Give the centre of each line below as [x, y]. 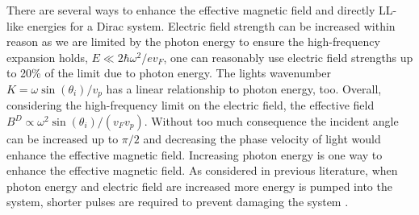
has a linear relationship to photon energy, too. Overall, [244, 88]
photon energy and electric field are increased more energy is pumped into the [199, 186]
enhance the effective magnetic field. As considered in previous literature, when [202, 170]
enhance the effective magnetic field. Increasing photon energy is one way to [195, 154]
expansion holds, [47, 57]
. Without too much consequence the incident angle [271, 121]
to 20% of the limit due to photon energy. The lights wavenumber [169, 73]
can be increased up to [63, 139]
